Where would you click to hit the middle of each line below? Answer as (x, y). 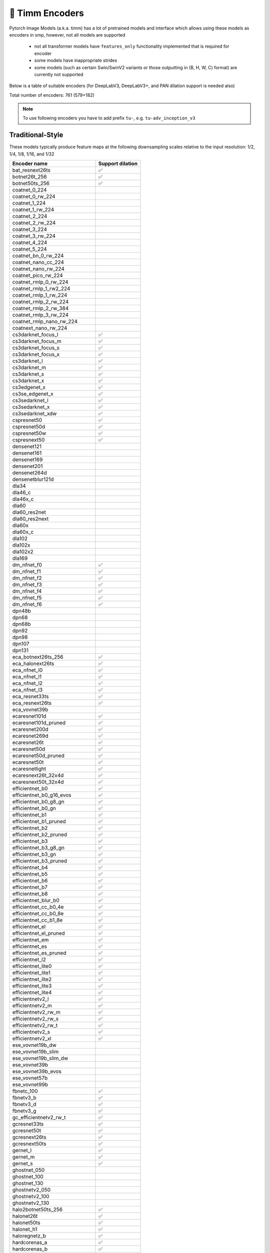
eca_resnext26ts (32, 703)
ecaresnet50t (28, 762)
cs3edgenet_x (29, 387)
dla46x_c (23, 499)
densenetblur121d (33, 480)
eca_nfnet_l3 (27, 690)
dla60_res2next (30, 519)
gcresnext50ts (29, 1144)
